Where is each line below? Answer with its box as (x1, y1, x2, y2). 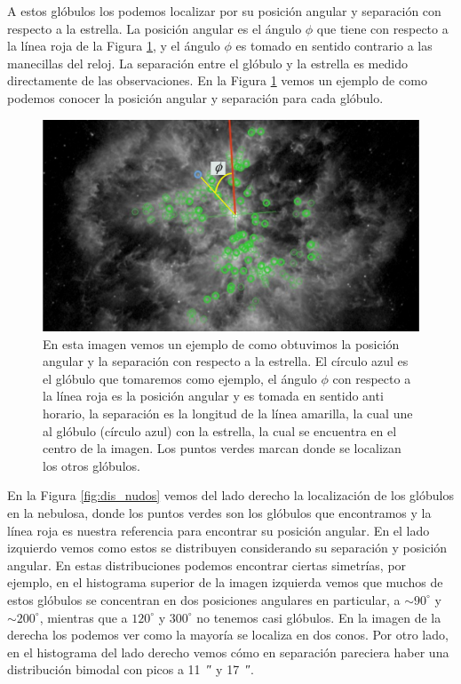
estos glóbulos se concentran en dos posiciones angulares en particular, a (7, 590, 401, 608)
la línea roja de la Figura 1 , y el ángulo (7, 36, 220, 55)
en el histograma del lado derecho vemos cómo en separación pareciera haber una (7, 642, 449, 661)
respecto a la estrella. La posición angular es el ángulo (7, 19, 302, 37)
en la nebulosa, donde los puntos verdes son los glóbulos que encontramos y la (7, 504, 432, 521)
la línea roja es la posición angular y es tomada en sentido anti (43, 386, 384, 405)
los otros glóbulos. (43, 456, 140, 474)
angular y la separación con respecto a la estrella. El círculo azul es (43, 352, 409, 370)
